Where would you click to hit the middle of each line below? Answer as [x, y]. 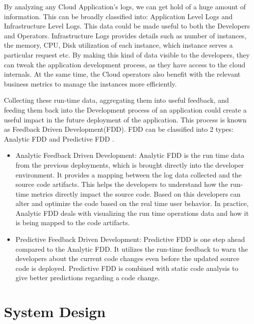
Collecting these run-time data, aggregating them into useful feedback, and [116, 100]
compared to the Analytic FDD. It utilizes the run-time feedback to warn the [132, 249]
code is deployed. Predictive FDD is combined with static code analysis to [127, 268]
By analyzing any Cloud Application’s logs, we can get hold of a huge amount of [125, 6]
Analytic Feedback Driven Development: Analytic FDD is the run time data [130, 155]
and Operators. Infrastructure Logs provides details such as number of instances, [125, 35]
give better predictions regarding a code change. [88, 278]
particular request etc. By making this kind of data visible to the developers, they [127, 54]
